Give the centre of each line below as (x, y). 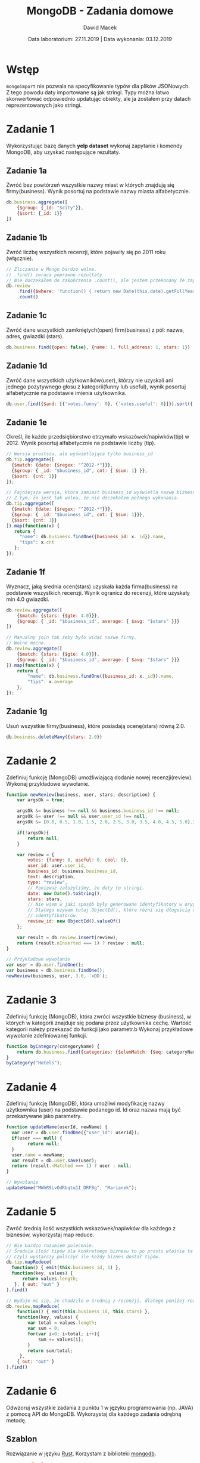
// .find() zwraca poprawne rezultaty (54, 275)
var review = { (36, 854)
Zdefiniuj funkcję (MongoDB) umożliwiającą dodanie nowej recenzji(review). (100, 777)
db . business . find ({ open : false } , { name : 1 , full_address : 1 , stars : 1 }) (98, 347)
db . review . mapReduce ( (33, 1306)
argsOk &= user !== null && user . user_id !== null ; (82, 817)
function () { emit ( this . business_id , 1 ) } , (66, 1268)
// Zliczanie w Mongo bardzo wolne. (51, 269)
